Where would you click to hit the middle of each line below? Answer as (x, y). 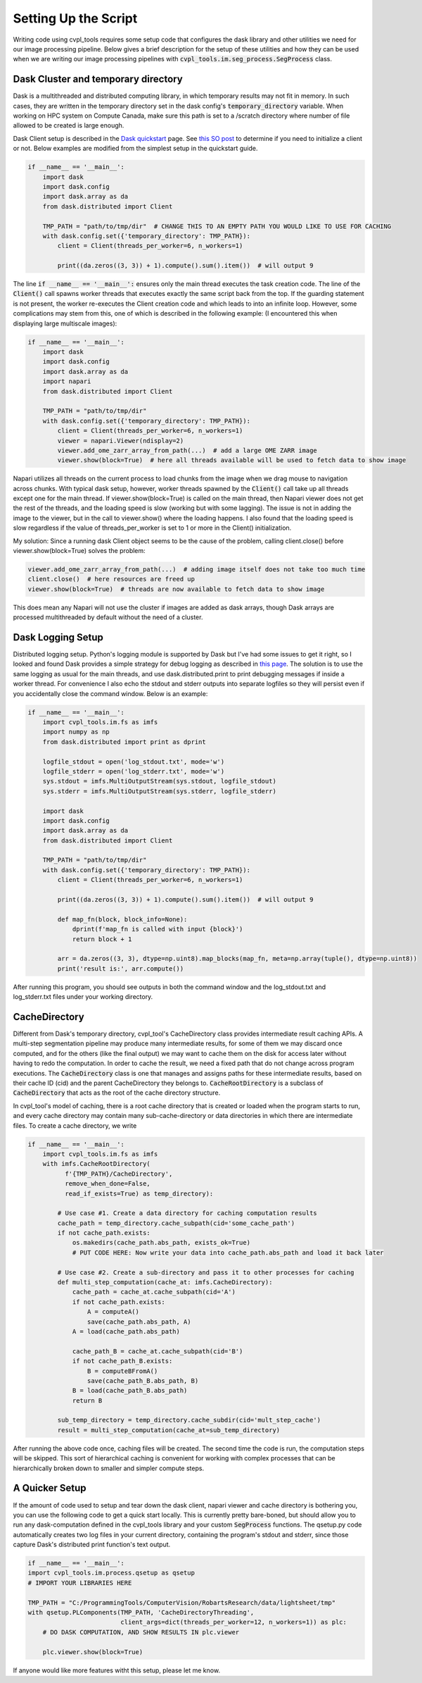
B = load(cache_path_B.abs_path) (130, 1391)
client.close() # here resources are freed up (111, 579)
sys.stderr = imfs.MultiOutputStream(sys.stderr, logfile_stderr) (160, 791)
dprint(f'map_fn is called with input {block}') (158, 929)
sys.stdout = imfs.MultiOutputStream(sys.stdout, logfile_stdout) (160, 781)
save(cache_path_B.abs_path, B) (143, 1380)
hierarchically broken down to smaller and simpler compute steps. (108, 1468)
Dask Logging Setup (58, 637)
